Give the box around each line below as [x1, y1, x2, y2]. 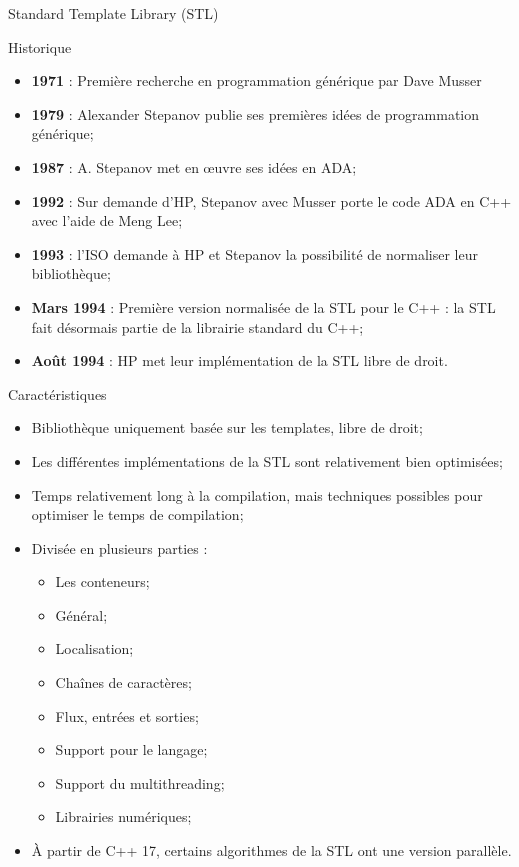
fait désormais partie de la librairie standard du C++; [31, 316, 364, 337]
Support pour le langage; [55, 739, 208, 760]
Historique [8, 36, 72, 57]
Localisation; [55, 638, 134, 659]
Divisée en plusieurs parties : [31, 537, 208, 558]
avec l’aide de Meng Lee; [31, 210, 183, 231]
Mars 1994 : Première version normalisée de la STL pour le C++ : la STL [31, 296, 496, 317]
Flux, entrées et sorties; [55, 705, 199, 726]
